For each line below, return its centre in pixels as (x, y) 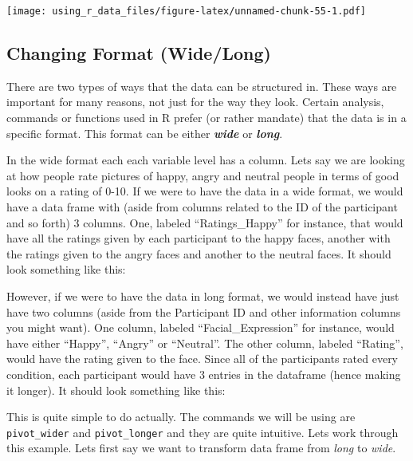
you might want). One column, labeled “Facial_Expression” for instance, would (201, 327)
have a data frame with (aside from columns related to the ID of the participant (202, 207)
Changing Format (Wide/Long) (139, 53)
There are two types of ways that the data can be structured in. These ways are (202, 86)
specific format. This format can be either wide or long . (145, 133)
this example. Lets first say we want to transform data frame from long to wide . (201, 448)
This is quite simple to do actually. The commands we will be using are (181, 417)
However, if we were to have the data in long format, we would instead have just (203, 296)
